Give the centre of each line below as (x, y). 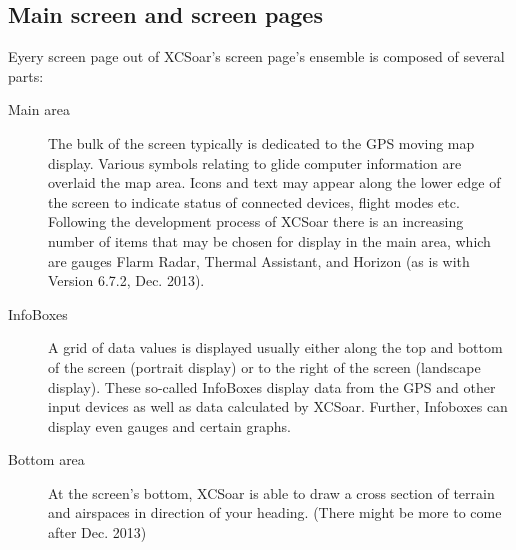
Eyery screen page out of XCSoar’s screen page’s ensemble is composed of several (256, 56)
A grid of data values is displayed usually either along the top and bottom (275, 347)
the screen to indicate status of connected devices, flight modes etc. (254, 201)
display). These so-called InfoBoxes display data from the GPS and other (272, 386)
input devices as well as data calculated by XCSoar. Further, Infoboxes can (278, 406)
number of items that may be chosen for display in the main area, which (269, 240)
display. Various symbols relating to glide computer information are (255, 162)
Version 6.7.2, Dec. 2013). (126, 280)
